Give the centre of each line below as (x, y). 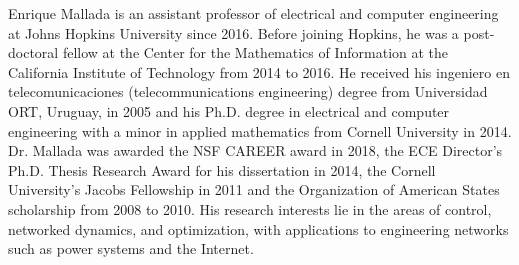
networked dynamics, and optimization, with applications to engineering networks (258, 228)
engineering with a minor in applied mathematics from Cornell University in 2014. (260, 130)
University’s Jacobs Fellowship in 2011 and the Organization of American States (254, 189)
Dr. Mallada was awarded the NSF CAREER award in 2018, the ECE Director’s (255, 150)
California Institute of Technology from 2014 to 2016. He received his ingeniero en (259, 71)
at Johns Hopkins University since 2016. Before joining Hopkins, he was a (233, 32)
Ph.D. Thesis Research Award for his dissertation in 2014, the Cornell (222, 169)
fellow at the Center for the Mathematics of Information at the (255, 52)
